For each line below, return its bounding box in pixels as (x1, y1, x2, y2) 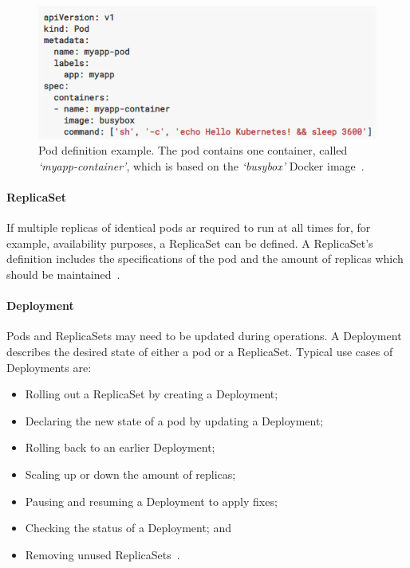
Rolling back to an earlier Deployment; (25, 439, 215, 456)
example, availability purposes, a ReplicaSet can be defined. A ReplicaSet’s (6, 234, 373, 251)
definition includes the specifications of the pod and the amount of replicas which (6, 250, 404, 267)
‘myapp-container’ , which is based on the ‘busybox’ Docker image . (38, 157, 365, 174)
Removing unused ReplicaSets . (25, 546, 180, 562)
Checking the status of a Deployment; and (25, 519, 231, 536)
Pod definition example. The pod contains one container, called (38, 142, 348, 159)
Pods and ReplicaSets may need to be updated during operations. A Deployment (6, 327, 402, 344)
